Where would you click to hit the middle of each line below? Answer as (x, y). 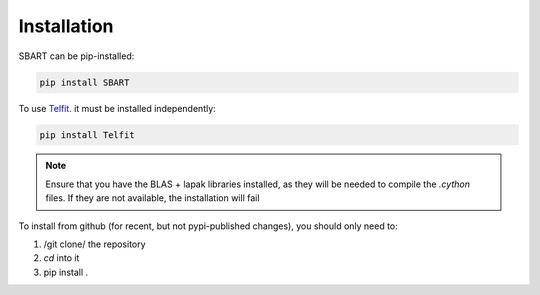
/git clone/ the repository (94, 244)
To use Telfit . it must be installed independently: (117, 108)
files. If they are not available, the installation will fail (152, 198)
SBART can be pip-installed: (76, 56)
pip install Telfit (87, 134)
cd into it (61, 258)
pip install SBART (84, 82)
